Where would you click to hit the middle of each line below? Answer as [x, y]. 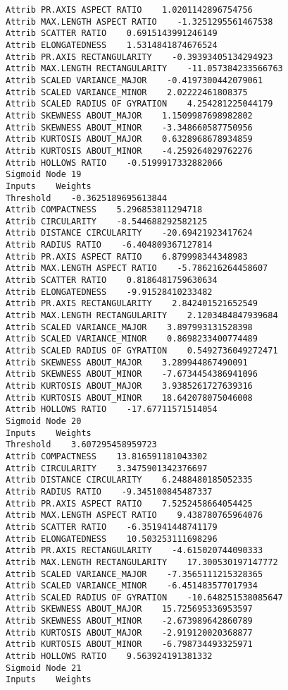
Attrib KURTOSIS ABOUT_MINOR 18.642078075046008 [129, 398]
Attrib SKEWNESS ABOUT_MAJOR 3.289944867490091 [127, 362]
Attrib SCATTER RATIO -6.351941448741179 [112, 527]
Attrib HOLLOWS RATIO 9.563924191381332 [109, 656]
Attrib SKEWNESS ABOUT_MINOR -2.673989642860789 [129, 621]
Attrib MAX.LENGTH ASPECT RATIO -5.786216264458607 [137, 268]
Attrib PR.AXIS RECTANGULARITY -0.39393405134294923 [139, 57]
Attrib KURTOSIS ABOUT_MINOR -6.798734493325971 [129, 644]
